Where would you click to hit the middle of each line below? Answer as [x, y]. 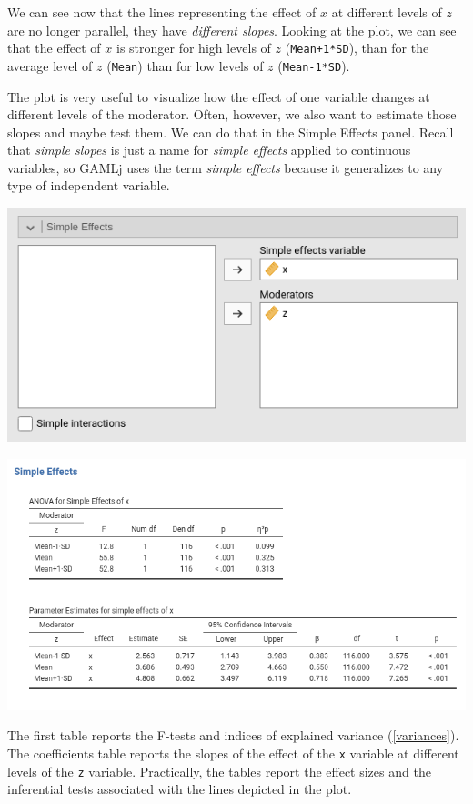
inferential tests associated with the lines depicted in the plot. [180, 789]
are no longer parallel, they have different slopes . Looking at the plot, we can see [232, 30]
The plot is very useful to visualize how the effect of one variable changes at [219, 96]
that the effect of [54, 48]
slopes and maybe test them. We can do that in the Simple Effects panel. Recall [231, 132]
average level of [50, 65]
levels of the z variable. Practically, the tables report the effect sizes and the [219, 771]
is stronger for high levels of [193, 48]
